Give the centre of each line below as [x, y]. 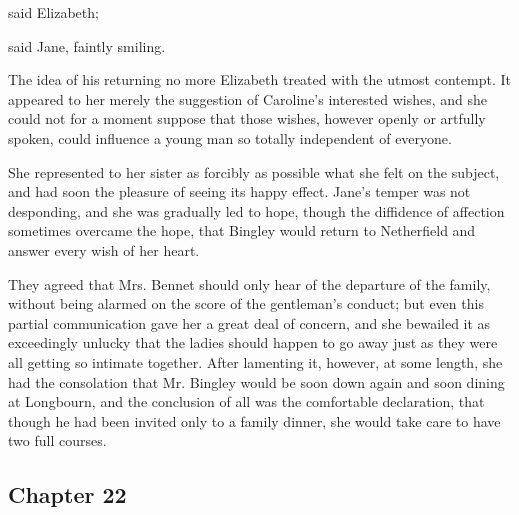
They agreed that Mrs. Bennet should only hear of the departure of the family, [249, 283]
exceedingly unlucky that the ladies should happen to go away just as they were [253, 342]
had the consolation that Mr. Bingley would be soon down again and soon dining [256, 381]
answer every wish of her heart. [104, 249]
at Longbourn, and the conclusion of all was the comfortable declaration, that [246, 401]
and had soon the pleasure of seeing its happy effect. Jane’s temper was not [239, 191]
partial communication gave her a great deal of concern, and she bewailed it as [249, 322]
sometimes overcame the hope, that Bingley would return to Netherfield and [242, 230]
